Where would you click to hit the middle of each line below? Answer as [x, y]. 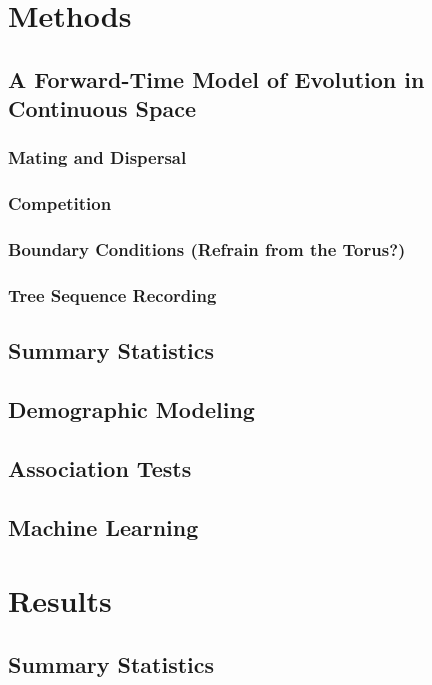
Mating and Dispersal [97, 157]
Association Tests [100, 467]
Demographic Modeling [131, 409]
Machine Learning [103, 526]
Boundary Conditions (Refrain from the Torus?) [207, 249]
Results [60, 600]
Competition [60, 203]
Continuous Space [102, 108]
